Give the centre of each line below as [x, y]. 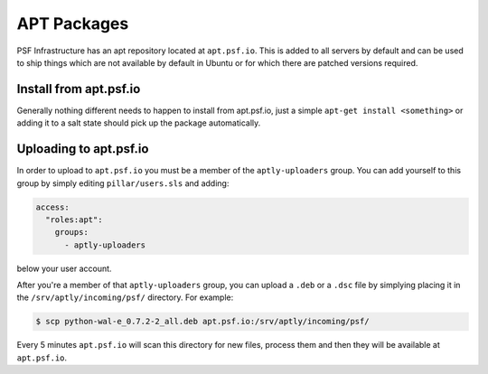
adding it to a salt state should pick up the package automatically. [139, 123]
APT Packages [73, 23]
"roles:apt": [74, 220]
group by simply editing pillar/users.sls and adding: [123, 183]
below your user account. [64, 268]
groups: [72, 232]
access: [52, 207]
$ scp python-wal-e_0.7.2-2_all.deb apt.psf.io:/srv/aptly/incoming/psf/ [202, 322]
